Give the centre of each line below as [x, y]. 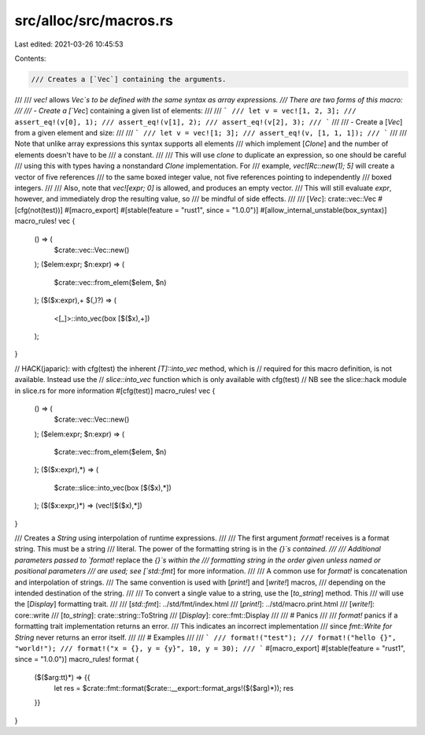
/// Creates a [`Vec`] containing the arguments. [129, 79]
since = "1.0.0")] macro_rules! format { [77, 659]
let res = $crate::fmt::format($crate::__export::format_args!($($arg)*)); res [174, 689]
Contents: [30, 58]
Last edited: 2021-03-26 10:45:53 [69, 44]
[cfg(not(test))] [39, 210]
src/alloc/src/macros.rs [94, 20]
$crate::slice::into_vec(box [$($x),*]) [113, 488]
